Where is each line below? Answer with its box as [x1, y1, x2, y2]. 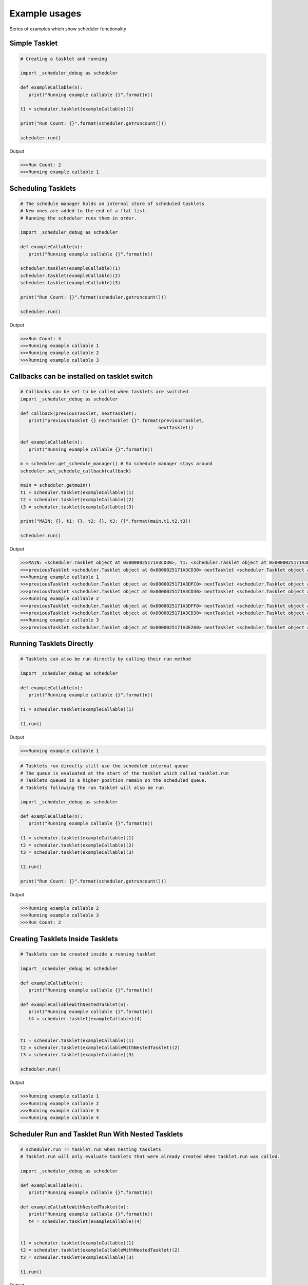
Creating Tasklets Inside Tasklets [9, 934, 118, 943]
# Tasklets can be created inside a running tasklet [20, 951, 156, 957]
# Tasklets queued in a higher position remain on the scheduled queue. [20, 778, 207, 783]
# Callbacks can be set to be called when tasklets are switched [20, 389, 188, 395]
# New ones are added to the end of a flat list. [20, 208, 148, 214]
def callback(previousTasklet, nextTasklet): [20, 410, 137, 416]
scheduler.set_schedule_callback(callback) [20, 468, 132, 474]
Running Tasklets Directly [9, 639, 94, 648]
